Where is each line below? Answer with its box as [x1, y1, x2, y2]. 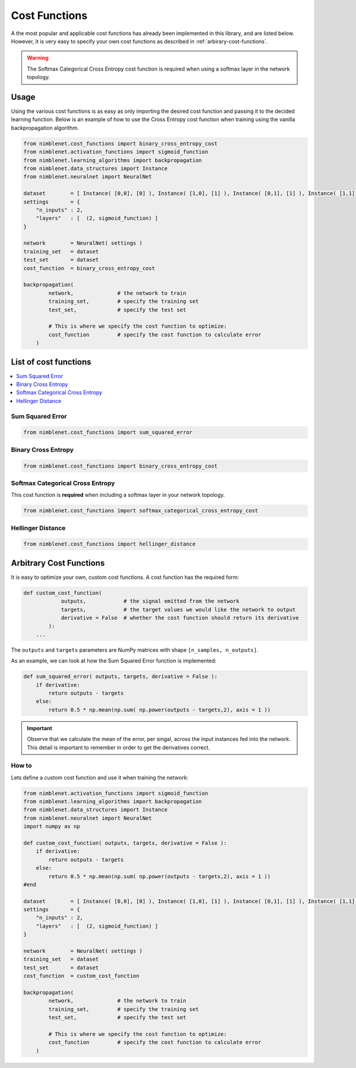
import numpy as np [23, 823, 80, 830]
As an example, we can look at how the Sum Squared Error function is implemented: [11, 657, 217, 664]
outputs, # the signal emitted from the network [61, 598, 240, 605]
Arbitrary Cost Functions [11, 558, 105, 568]
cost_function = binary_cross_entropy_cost [23, 265, 155, 271]
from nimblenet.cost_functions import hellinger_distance [23, 541, 196, 547]
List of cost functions [11, 357, 91, 367]
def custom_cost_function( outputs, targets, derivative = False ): [23, 839, 227, 846]
